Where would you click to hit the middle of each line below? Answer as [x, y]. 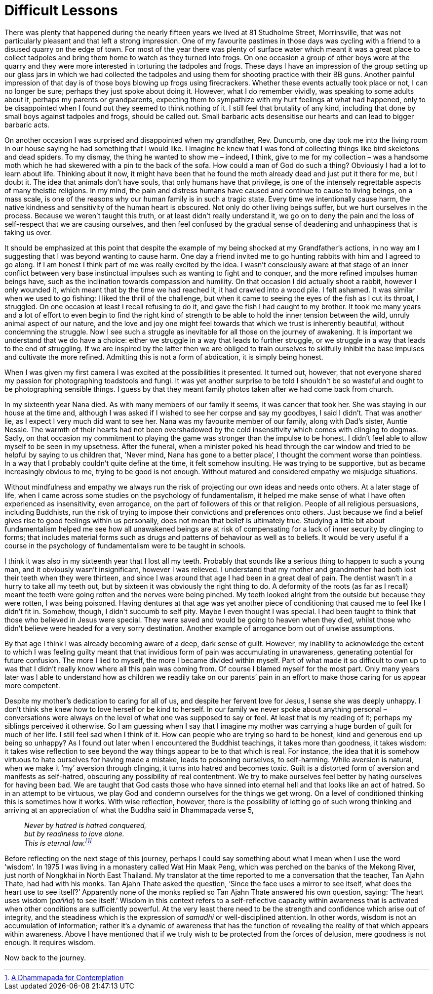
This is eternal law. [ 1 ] [58, 843]
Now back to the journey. [45, 958]
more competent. [32, 685]
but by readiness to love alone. [74, 833]
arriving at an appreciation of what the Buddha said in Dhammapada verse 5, [129, 810]
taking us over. [28, 232]
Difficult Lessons [61, 10]
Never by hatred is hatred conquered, [85, 825]
